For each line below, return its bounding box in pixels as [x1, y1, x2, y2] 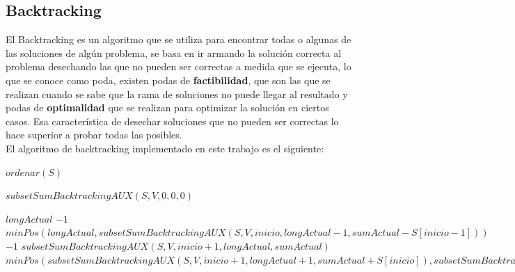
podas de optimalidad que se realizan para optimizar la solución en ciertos [6, 100, 329, 115]
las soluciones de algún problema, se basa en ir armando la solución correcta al [6, 45, 342, 60]
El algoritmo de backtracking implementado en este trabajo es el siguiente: [6, 141, 324, 155]
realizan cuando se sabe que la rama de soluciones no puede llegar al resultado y [6, 86, 348, 101]
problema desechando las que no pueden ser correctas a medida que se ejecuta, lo [6, 59, 351, 74]
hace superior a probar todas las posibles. [6, 127, 182, 142]
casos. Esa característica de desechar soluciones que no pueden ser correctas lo [6, 113, 339, 128]
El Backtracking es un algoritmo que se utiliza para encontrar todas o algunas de [6, 32, 351, 47]
